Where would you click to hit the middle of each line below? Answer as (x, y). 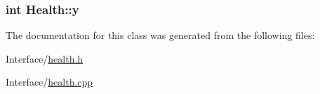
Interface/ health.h (45, 58)
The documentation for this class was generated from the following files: (160, 35)
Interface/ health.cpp (49, 82)
